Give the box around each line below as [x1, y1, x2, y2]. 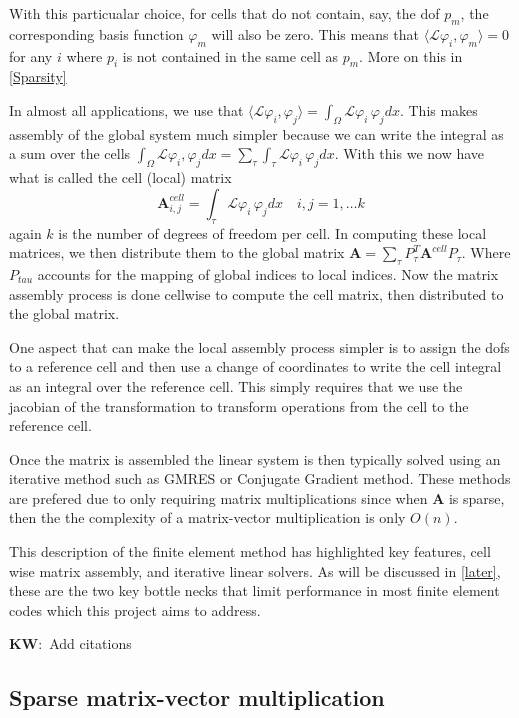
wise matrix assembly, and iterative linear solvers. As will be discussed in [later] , [9, 560, 501, 581]
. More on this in [359, 45, 463, 66]
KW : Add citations [9, 633, 132, 654]
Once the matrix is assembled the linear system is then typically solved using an [9, 448, 501, 469]
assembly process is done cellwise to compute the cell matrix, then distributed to [9, 283, 504, 304]
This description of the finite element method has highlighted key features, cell [9, 541, 491, 562]
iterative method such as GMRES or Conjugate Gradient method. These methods [9, 468, 511, 489]
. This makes [399, 99, 478, 120]
